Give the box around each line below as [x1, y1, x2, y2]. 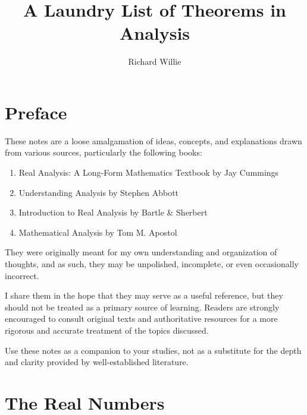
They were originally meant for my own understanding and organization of [5, 246, 277, 258]
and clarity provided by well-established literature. [5, 356, 189, 368]
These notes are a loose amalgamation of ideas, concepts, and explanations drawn [5, 134, 302, 147]
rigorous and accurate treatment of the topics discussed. [5, 324, 209, 336]
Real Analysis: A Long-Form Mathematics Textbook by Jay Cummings [18, 166, 279, 179]
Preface [5, 100, 67, 124]
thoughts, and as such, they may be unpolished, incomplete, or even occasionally [5, 258, 299, 270]
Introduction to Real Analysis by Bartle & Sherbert [18, 206, 208, 218]
